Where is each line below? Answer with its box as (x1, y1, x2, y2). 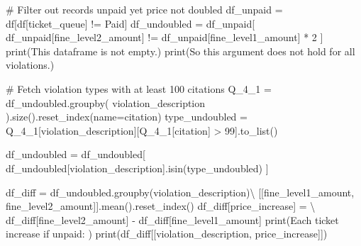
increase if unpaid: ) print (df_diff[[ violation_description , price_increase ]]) (6, 226, 328, 241)
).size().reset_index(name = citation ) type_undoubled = (6, 109, 248, 124)
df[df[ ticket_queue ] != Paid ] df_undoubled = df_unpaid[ (6, 16, 255, 30)
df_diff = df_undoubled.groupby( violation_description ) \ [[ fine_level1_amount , (6, 184, 355, 199)
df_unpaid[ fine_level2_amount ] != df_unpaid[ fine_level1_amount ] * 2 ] (6, 30, 323, 45)
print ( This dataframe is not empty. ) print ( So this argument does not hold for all (6, 43, 355, 58)
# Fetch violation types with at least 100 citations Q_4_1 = (6, 81, 272, 96)
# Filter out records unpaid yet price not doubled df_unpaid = (6, 2, 283, 16)
